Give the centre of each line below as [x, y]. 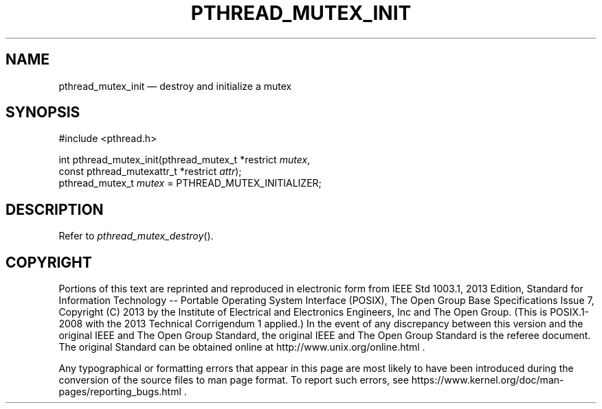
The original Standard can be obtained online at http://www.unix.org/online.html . [242, 347]
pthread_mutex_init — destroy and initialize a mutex [175, 86]
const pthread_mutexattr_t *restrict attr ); [150, 172]
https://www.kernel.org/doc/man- [488, 380]
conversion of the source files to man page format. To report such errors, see [234, 380]
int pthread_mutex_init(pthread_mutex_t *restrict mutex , [185, 160]
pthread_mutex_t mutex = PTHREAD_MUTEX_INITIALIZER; [190, 183]
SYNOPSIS [43, 113]
